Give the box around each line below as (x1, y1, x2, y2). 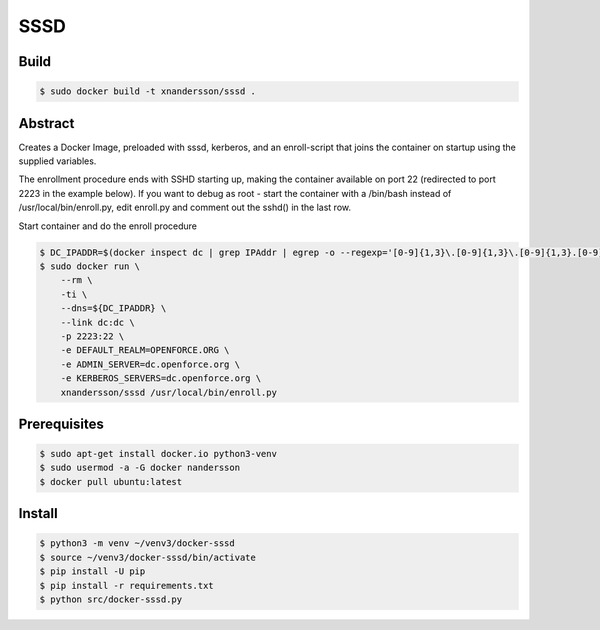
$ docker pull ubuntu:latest (39, 476, 183, 487)
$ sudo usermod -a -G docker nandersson (39, 462, 240, 474)
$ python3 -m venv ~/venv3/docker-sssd (39, 538, 235, 549)
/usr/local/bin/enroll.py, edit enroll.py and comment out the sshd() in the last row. (18, 201, 352, 214)
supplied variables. (18, 155, 97, 167)
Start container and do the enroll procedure (18, 220, 198, 232)
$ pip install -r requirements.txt (39, 580, 214, 591)
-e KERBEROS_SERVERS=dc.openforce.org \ (60, 373, 262, 384)
